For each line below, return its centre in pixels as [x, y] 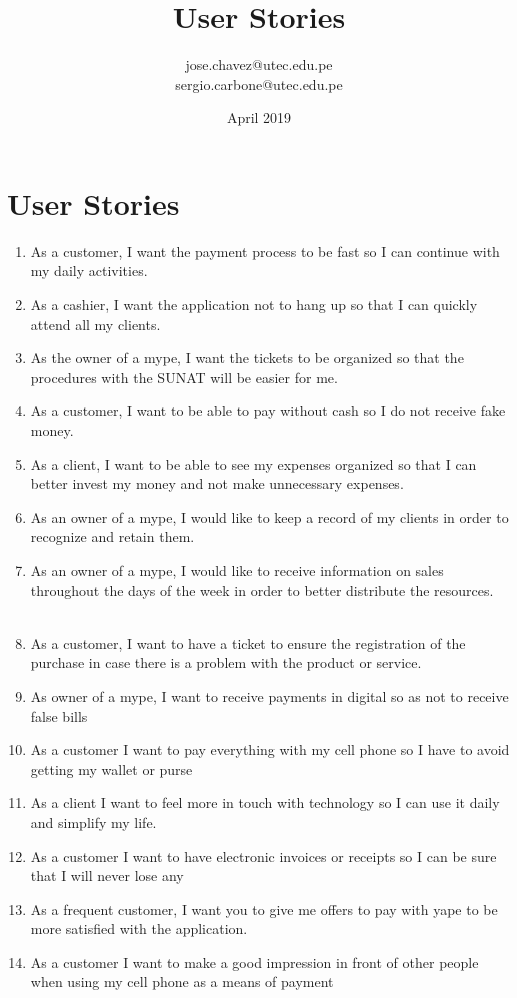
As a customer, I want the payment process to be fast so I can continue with [265, 250]
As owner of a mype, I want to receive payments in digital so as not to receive [269, 695]
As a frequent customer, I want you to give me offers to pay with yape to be [264, 908]
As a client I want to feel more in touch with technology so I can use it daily [265, 802]
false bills [59, 715]
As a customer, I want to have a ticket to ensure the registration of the [248, 642]
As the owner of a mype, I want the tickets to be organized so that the [247, 357]
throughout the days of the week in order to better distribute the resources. [262, 589]
